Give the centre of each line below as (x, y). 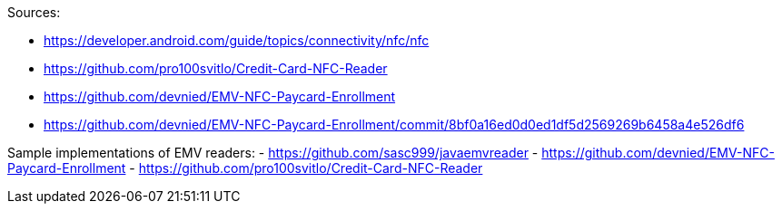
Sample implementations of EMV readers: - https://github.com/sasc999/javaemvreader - (273, 153)
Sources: (34, 12)
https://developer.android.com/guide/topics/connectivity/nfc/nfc (237, 40)
